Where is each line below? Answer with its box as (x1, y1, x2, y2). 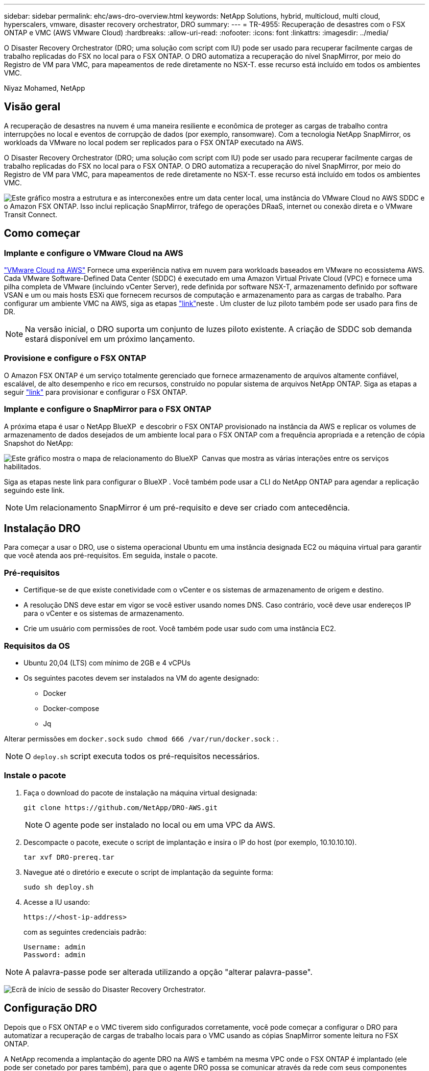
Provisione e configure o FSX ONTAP (4, 353, 146, 363)
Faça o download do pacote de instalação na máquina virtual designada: (24, 788, 258, 797)
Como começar (4, 227, 80, 240)
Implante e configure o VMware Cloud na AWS (4, 248, 184, 258)
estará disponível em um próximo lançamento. (25, 334, 195, 344)
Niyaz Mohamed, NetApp (4, 84, 85, 92)
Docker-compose (43, 704, 99, 713)
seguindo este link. (4, 485, 65, 494)
